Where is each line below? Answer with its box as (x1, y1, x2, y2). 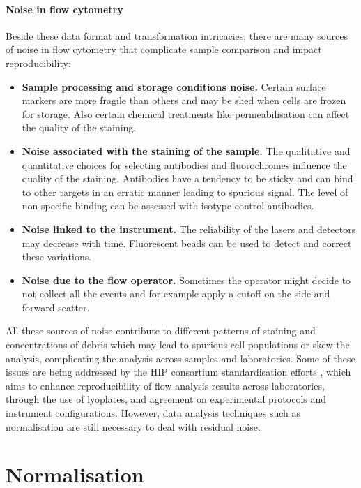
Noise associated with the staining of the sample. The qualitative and (22, 143, 351, 158)
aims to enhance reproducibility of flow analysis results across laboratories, (6, 378, 325, 392)
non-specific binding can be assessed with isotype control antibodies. (22, 198, 314, 213)
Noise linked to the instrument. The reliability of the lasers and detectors (22, 221, 356, 236)
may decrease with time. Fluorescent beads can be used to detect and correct (22, 235, 352, 250)
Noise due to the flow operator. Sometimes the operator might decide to (22, 272, 351, 287)
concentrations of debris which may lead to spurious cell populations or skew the (6, 337, 350, 352)
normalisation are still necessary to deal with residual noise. (6, 419, 261, 434)
